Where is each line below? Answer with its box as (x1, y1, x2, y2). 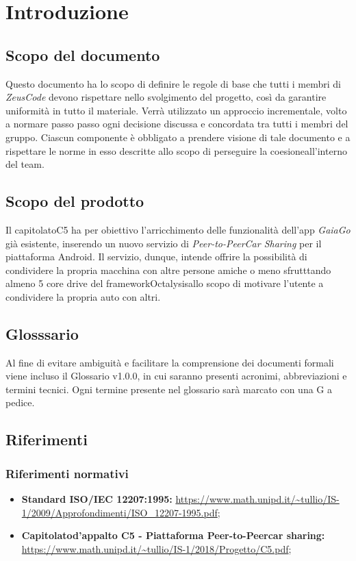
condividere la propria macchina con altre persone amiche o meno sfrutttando (5, 262, 331, 277)
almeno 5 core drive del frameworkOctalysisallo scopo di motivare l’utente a (5, 276, 324, 290)
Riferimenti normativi (5, 464, 129, 482)
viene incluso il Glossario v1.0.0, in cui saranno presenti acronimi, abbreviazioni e (5, 369, 347, 383)
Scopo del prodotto (5, 190, 144, 212)
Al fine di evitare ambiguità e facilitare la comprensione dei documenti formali (5, 355, 334, 369)
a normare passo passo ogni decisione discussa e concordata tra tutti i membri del (5, 116, 348, 131)
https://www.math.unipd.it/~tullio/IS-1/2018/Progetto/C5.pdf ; (21, 541, 292, 556)
